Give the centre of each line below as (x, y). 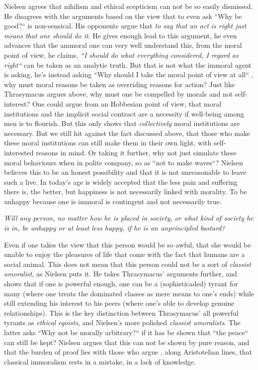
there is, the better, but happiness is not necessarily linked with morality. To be (126, 191)
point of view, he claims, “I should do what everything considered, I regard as (121, 55)
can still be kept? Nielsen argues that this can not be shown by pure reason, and (127, 342)
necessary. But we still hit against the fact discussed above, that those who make (127, 133)
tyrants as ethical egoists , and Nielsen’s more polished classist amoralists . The (122, 322)
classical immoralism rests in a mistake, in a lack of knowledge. (100, 361)
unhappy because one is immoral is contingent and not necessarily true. (113, 201)
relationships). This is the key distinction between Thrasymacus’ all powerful (121, 312)
